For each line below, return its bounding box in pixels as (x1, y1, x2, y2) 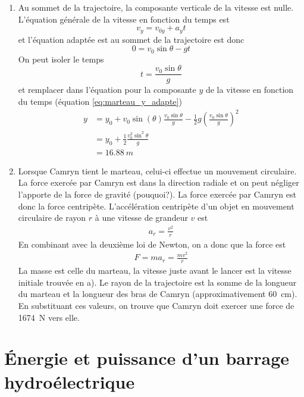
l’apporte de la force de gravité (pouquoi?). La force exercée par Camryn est (18, 188, 296, 201)
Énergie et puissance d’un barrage (4, 346, 289, 370)
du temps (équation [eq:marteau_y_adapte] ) (18, 95, 182, 107)
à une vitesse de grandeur (95, 211, 188, 224)
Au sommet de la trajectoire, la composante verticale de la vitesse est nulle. (18, 1, 294, 13)
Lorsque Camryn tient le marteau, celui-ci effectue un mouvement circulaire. (18, 164, 297, 177)
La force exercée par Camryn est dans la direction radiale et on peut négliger (18, 176, 299, 189)
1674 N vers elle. (18, 311, 80, 323)
